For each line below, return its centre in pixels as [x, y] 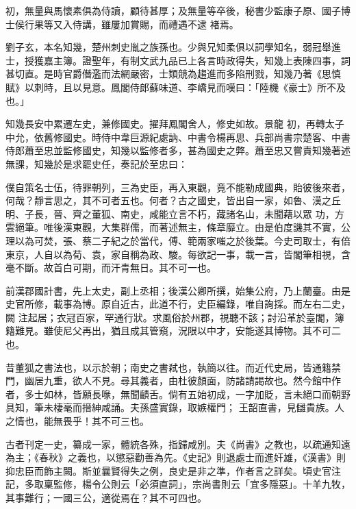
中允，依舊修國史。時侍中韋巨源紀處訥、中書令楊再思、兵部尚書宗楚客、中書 [178, 137]
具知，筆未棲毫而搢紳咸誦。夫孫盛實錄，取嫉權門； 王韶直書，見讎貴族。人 [175, 407]
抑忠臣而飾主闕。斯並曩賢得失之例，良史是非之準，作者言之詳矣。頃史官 [168, 470]
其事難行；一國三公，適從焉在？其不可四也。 [106, 497]
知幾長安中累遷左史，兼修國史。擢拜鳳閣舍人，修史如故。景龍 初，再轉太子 [175, 124]
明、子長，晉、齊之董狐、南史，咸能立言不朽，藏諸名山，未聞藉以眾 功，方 [175, 213]
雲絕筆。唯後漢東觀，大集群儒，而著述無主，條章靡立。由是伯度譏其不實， [173, 227]
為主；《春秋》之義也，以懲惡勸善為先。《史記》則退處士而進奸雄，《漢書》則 [176, 457]
